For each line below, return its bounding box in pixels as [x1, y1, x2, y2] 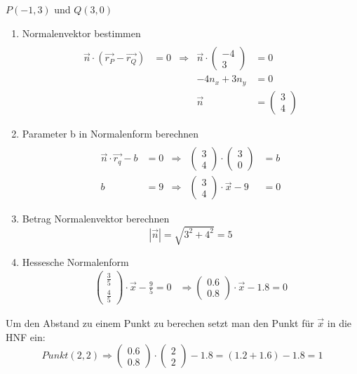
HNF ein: [6, 329, 46, 344]
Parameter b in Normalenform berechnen [22, 126, 199, 140]
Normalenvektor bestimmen [22, 25, 141, 40]
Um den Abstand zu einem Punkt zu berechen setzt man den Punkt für [6, 316, 314, 330]
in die [327, 316, 352, 330]
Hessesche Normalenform [22, 254, 129, 269]
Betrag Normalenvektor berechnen [22, 211, 170, 226]
